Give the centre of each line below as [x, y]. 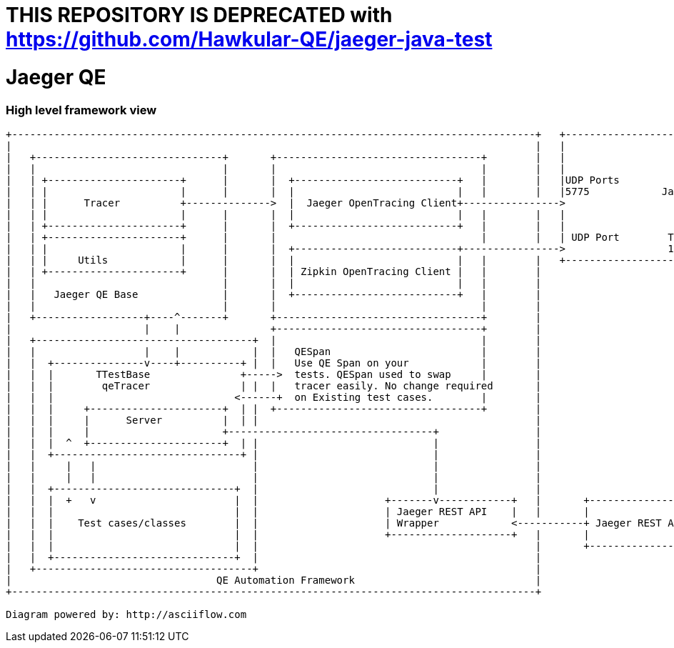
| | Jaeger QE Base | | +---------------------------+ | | [274, 294]
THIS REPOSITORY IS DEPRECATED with [199, 15]
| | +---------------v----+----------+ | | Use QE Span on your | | [274, 363]
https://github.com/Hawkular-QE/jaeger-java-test [249, 39]
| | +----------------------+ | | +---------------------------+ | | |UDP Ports [313, 180]
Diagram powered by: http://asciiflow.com [126, 614]
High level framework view [81, 110]
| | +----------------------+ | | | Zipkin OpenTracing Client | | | [274, 271]
